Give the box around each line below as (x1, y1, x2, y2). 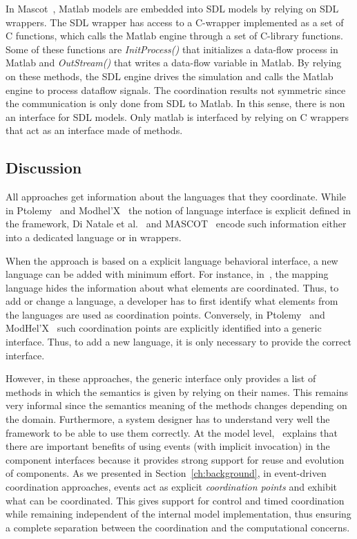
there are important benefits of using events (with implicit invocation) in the (6, 439, 330, 453)
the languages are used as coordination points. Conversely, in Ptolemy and (6, 307, 325, 321)
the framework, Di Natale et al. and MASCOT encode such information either (6, 216, 347, 231)
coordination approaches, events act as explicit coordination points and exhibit (6, 480, 338, 494)
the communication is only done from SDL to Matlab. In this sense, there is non (6, 96, 345, 111)
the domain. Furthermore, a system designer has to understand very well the (6, 412, 330, 426)
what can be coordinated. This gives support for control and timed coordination (6, 493, 345, 507)
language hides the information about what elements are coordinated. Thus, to (6, 280, 339, 294)
